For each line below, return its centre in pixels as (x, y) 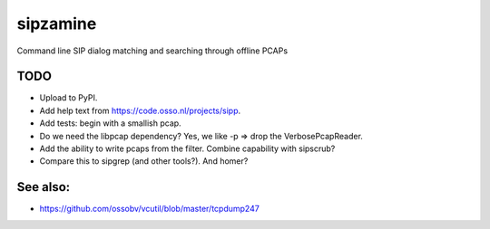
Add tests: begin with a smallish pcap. (110, 123)
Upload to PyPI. (69, 98)
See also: (44, 187)
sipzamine (57, 24)
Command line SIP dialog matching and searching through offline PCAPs (152, 51)
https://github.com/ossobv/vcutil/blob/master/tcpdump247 (150, 209)
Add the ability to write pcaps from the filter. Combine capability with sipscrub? (187, 148)
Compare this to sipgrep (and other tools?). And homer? (144, 161)
